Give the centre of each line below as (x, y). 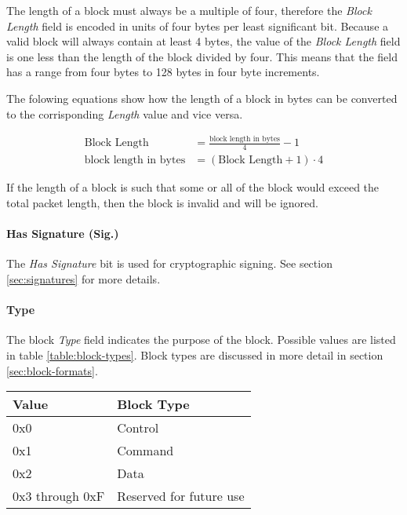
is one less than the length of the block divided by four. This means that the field (202, 56)
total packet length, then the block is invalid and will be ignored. (162, 202)
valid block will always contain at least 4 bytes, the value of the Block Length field (203, 41)
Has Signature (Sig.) (63, 234)
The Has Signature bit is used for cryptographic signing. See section (169, 263)
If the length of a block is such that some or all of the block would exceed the (193, 187)
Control (138, 428)
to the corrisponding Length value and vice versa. (125, 113)
